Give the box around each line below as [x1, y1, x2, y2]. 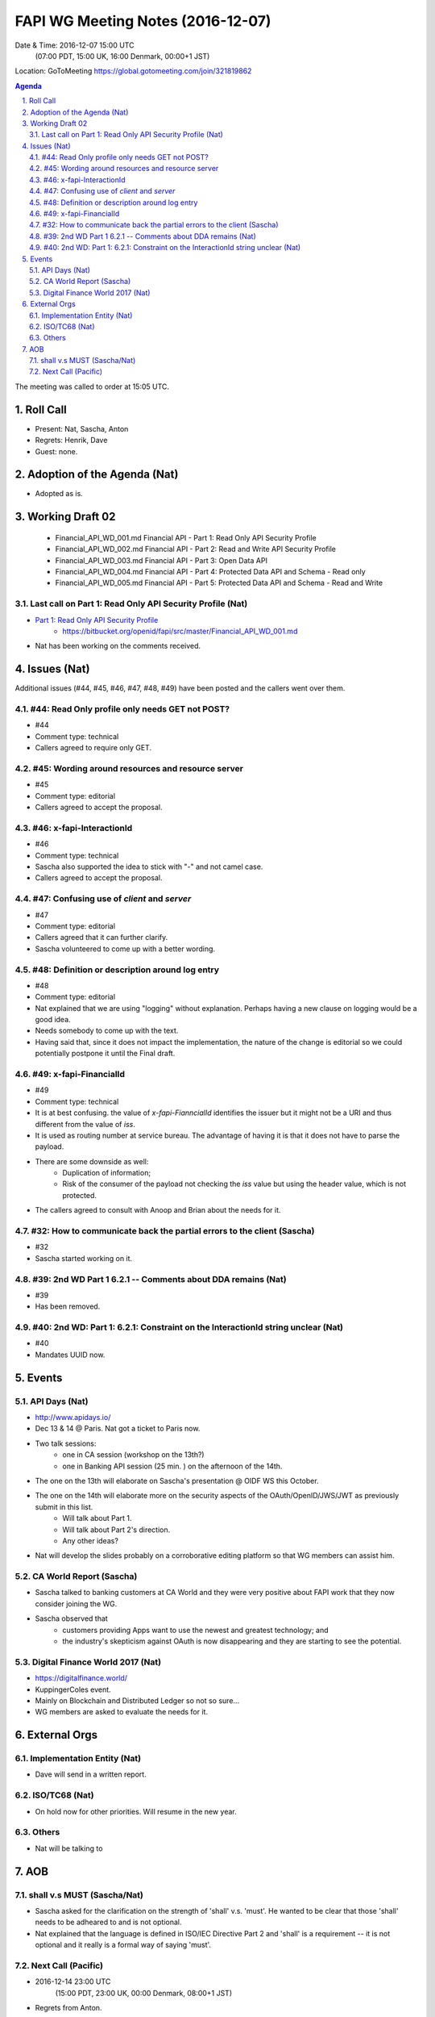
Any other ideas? [62, 1535, 118, 1545]
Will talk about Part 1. [62, 1514, 132, 1523]
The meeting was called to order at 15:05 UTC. [14, 382, 169, 391]
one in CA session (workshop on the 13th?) [62, 1450, 205, 1460]
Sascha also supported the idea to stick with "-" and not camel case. [35, 862, 263, 871]
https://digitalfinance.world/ [35, 1673, 128, 1683]
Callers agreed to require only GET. [35, 743, 152, 753]
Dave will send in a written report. [35, 1769, 147, 1779]
